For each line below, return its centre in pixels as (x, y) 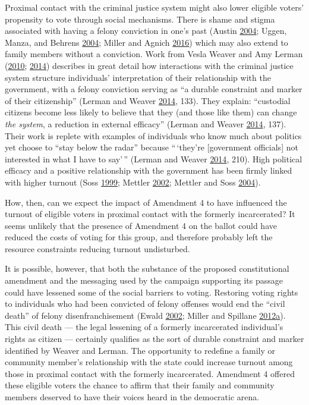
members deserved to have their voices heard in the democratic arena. (132, 397)
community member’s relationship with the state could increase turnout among (149, 362)
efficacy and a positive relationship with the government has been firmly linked (149, 170)
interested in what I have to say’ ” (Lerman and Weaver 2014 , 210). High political (154, 158)
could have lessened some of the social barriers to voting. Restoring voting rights (152, 292)
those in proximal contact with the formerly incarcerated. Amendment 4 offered (150, 373)
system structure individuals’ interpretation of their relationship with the (138, 77)
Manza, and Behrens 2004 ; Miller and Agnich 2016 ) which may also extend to (146, 42)
